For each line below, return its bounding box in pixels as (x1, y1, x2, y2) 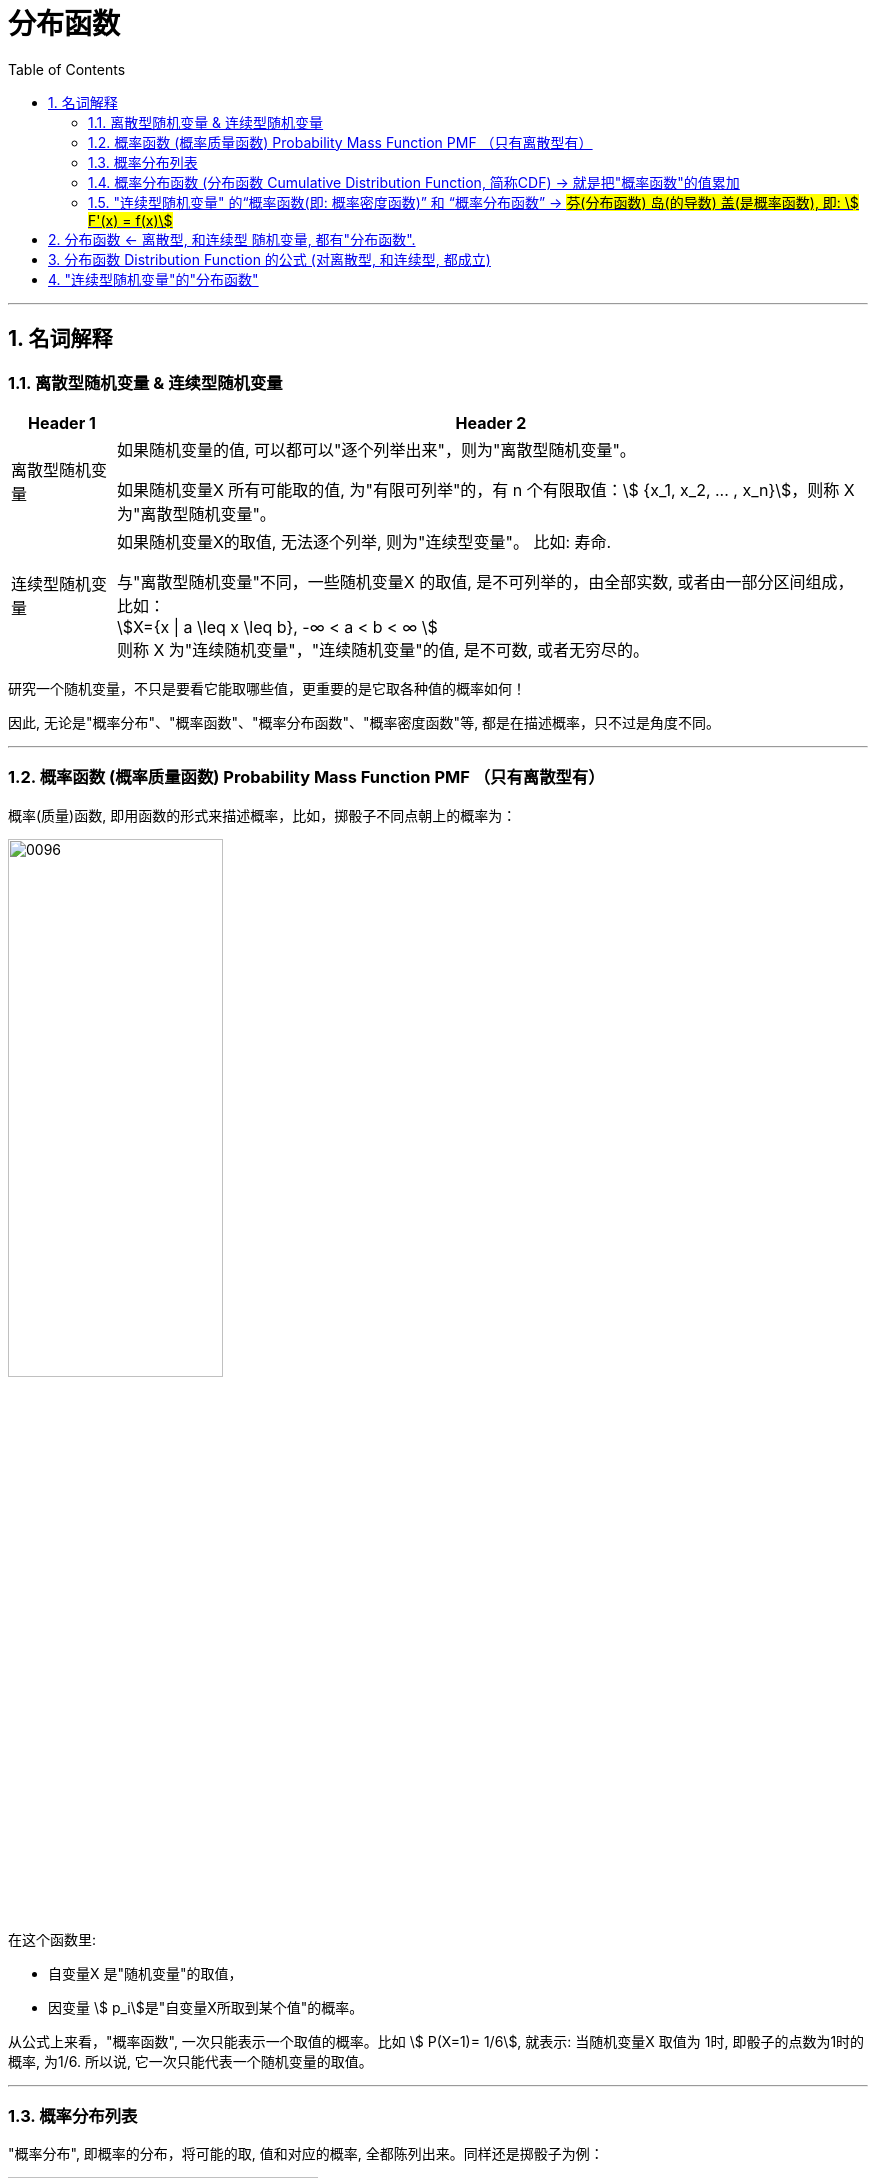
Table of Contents (8, 60, 126, 78)
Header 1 (28, 412, 96, 433)
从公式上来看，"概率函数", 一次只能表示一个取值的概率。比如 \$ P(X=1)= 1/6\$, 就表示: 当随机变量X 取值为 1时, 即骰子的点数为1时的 (8, 2032, 865, 2050)
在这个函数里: (8, 1930, 97, 1948)
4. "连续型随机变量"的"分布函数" (48, 270, 259, 288)
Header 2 (455, 412, 527, 433)
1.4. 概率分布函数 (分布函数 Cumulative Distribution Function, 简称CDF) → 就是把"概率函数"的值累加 (88, 173, 740, 191)
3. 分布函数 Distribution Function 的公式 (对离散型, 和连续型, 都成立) (48, 250, 491, 268)
